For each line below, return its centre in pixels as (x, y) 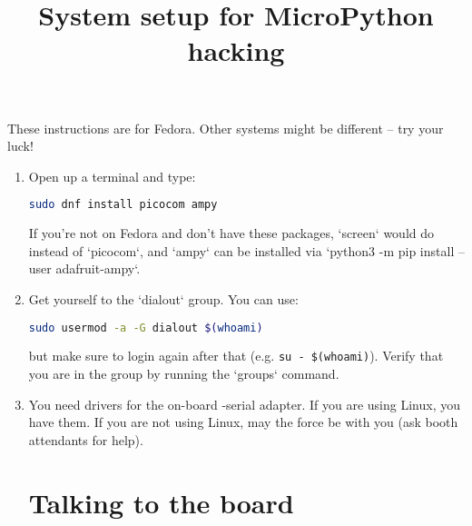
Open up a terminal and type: (112, 176)
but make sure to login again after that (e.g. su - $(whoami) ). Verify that (236, 356)
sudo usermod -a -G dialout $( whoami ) (146, 328)
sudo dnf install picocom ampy (123, 205)
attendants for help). (86, 439)
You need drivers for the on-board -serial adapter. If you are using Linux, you (244, 404)
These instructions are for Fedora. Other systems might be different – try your (226, 128)
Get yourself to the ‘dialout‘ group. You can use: (163, 299)
